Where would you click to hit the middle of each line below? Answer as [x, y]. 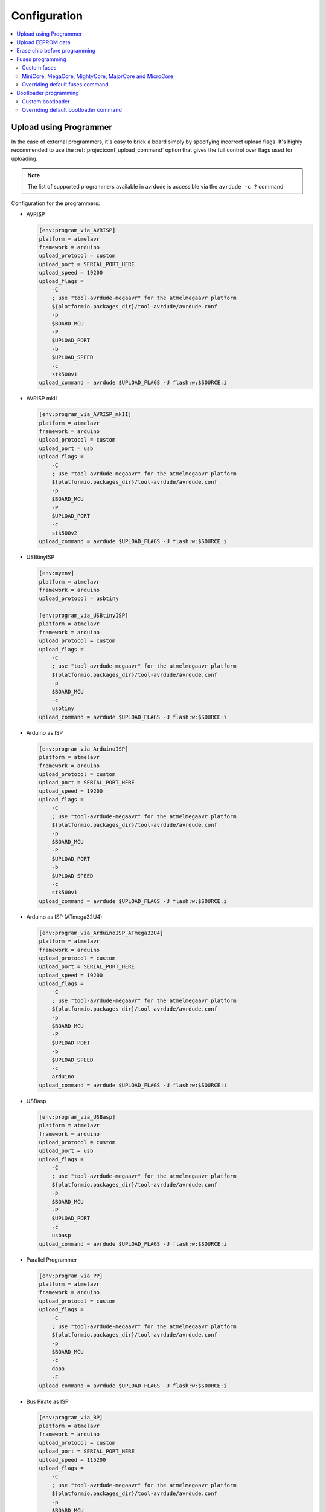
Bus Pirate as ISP [47, 1401]
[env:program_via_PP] [71, 1276]
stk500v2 [65, 533]
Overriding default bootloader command [72, 110]
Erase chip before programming [56, 51]
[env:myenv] [57, 573]
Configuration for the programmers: [56, 203]
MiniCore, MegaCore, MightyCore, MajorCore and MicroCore [98, 76]
